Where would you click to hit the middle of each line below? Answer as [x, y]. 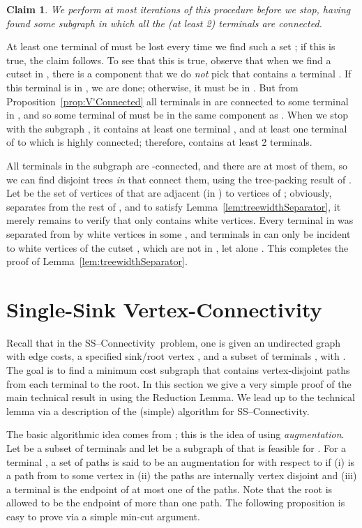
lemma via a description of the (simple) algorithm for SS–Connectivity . [158, 410]
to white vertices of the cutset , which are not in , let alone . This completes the [178, 247]
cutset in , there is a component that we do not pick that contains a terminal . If [179, 74]
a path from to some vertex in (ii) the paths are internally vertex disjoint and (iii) [182, 475]
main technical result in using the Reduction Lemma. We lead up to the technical [181, 397]
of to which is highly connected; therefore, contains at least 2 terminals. [159, 142]
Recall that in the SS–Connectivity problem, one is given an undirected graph [174, 342]
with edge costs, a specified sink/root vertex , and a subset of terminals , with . [176, 356]
